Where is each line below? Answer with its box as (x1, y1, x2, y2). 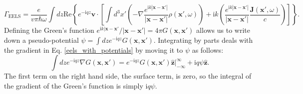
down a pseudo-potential (4, 34, 79, 45)
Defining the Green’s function (4, 25, 94, 35)
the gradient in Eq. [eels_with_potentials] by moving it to (4, 44, 183, 55)
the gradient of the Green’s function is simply (4, 80, 143, 91)
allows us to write (196, 25, 250, 35)
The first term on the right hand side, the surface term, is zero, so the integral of (4, 71, 252, 81)
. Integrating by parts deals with (153, 34, 253, 45)
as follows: (192, 44, 224, 55)
